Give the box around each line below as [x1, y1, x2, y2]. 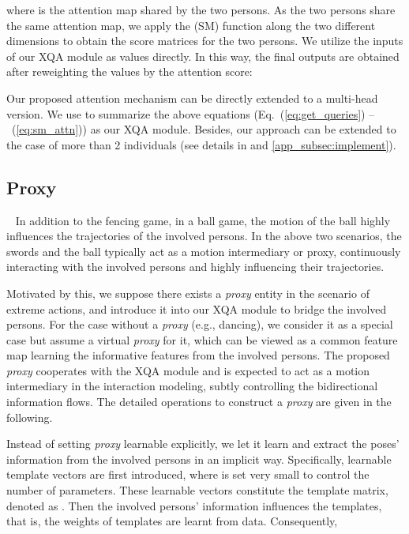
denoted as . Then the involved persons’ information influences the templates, [6, 497, 382, 513]
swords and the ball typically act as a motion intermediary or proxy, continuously [6, 243, 401, 259]
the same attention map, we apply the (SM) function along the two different [6, 17, 376, 33]
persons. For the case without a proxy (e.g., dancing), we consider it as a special [6, 316, 393, 333]
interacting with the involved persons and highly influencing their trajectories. [6, 258, 385, 275]
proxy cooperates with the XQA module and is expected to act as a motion [6, 362, 370, 378]
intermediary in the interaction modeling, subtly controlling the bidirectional [6, 378, 378, 394]
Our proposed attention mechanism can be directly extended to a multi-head [6, 89, 378, 106]
